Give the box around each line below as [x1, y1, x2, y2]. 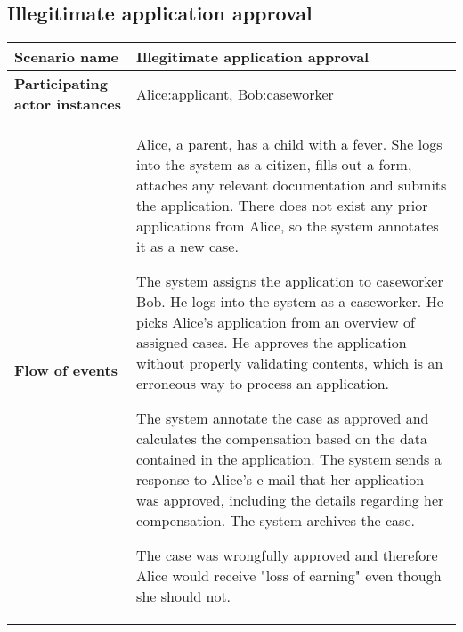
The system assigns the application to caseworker [136, 271, 443, 292]
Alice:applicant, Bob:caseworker [136, 83, 334, 104]
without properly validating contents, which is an [136, 352, 443, 374]
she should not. [136, 586, 231, 607]
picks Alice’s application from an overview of [136, 312, 415, 333]
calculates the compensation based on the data [136, 428, 428, 450]
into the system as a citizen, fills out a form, [136, 154, 412, 175]
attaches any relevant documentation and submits [136, 174, 447, 196]
